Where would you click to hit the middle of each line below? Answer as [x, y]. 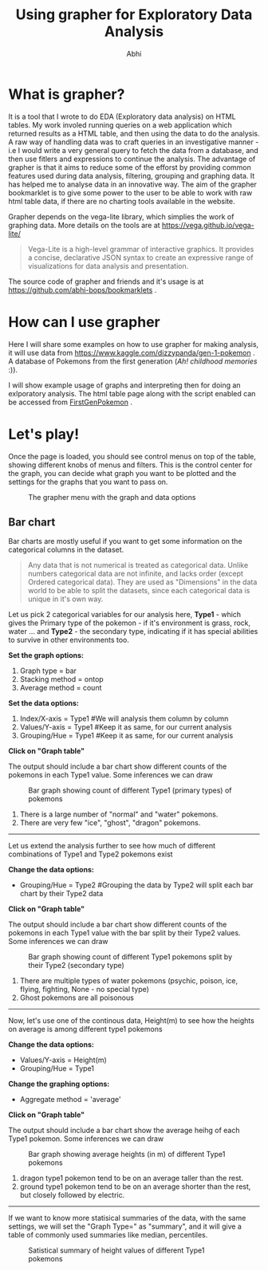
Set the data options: [44, 703]
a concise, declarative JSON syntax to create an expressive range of [140, 258]
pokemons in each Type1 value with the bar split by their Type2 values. [124, 933]
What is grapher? [67, 94]
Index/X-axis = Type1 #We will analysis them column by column [124, 718]
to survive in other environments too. [69, 640]
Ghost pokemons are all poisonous [77, 998]
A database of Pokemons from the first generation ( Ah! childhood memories [133, 361]
